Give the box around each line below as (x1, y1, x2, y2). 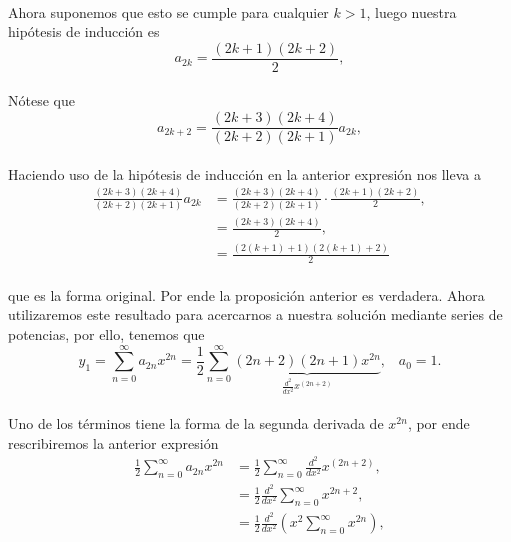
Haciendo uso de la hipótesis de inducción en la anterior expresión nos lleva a (8, 163, 481, 184)
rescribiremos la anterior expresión (8, 432, 219, 453)
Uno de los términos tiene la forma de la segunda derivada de (8, 412, 384, 433)
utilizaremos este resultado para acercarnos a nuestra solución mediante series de (8, 304, 503, 325)
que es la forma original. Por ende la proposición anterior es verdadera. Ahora (8, 284, 485, 305)
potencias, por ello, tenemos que (8, 324, 205, 345)
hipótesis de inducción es (8, 21, 160, 42)
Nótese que (8, 90, 75, 111)
